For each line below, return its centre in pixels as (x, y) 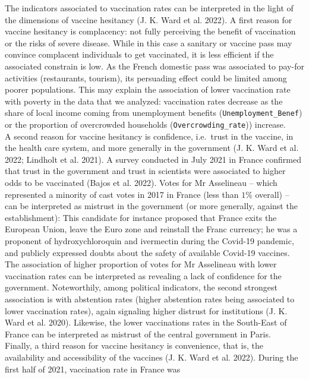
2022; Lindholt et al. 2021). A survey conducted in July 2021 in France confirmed (153, 159)
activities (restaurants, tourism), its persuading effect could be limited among (146, 78)
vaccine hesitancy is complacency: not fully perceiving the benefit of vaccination (150, 31)
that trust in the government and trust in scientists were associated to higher (145, 171)
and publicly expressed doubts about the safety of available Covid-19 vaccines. (147, 252)
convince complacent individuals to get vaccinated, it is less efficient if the (139, 54)
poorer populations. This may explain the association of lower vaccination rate (148, 89)
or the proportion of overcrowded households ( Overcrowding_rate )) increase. (145, 124)
